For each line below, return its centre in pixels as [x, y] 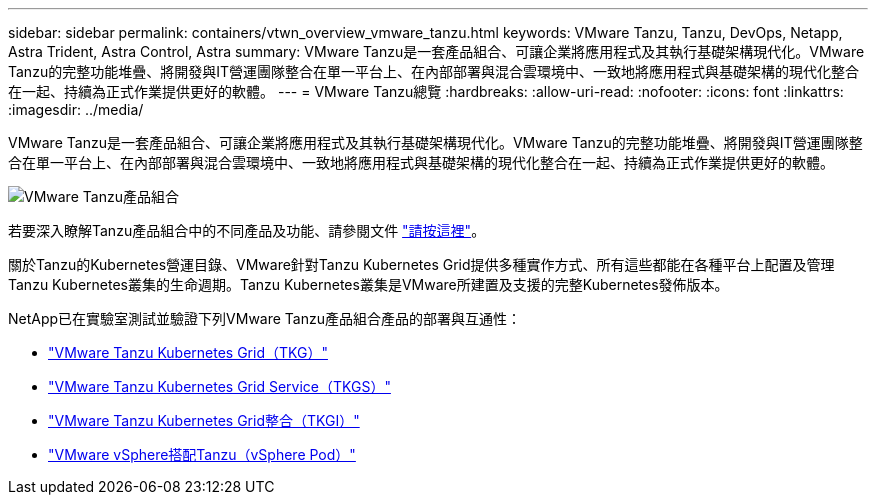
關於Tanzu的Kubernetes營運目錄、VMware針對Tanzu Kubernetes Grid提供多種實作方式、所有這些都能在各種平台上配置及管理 [421, 264]
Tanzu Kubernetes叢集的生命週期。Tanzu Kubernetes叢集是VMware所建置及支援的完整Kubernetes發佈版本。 [368, 284]
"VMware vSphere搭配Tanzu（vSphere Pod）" [202, 454]
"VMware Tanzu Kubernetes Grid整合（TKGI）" [204, 420]
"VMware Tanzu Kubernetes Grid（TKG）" [188, 352]
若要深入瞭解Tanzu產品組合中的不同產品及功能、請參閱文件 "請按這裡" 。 [247, 230]
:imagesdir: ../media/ [76, 109]
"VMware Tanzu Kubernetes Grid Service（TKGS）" [219, 386]
